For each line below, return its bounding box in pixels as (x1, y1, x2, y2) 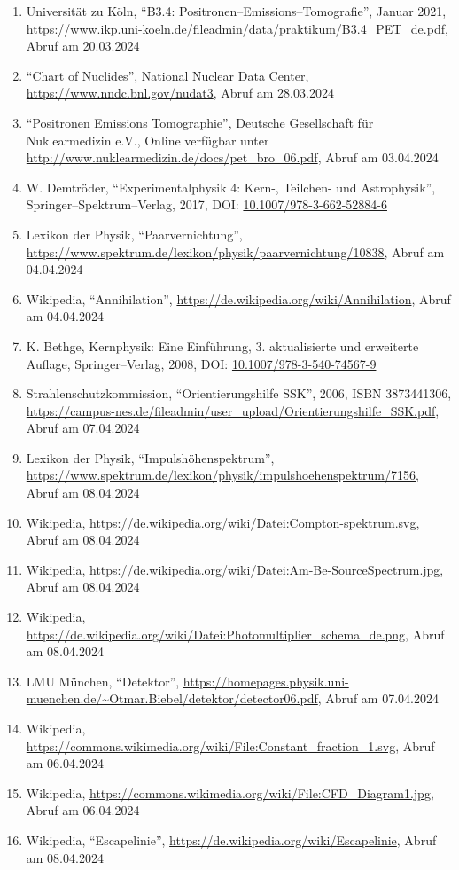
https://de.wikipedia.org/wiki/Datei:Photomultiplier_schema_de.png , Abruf (26, 624, 445, 643)
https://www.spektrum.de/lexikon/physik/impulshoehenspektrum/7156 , (26, 466, 419, 484)
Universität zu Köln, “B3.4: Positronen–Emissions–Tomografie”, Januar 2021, (26, 2, 447, 20)
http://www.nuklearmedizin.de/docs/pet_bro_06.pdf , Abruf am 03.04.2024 (26, 148, 439, 167)
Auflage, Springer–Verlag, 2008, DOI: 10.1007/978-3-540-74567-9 (26, 354, 377, 372)
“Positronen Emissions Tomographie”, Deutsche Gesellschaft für (26, 113, 374, 131)
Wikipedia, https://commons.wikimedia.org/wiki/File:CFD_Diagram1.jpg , (26, 783, 434, 802)
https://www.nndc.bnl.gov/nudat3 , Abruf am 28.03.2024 (26, 83, 334, 102)
